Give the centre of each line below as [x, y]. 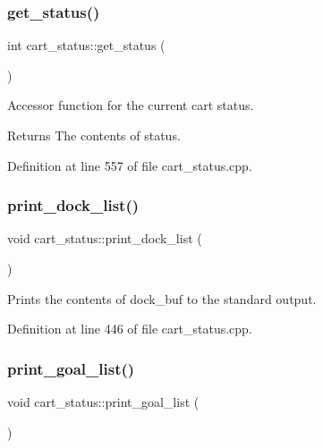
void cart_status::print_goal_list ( [103, 402]
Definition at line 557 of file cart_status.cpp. [130, 165]
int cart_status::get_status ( [86, 45]
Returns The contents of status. [94, 135]
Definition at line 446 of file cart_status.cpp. [130, 329]
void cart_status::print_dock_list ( [105, 238]
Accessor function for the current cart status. [131, 105]
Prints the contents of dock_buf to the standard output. [162, 298]
